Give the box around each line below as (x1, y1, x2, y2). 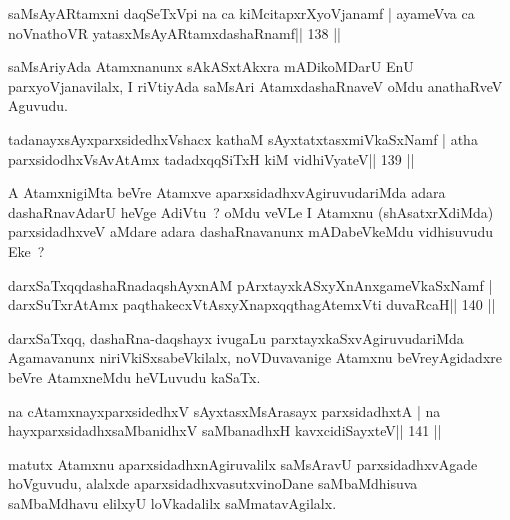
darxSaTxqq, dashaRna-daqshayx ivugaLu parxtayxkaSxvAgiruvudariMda (8, 327, 464, 348)
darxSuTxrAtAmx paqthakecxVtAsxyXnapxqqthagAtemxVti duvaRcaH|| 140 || (8, 294, 496, 315)
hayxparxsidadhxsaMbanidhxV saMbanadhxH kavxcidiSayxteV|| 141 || (8, 420, 442, 441)
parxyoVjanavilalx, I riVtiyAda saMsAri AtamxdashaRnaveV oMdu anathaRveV (8, 75, 503, 96)
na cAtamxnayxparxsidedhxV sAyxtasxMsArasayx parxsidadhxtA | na (8, 400, 441, 421)
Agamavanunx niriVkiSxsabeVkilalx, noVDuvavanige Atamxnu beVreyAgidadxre (8, 347, 502, 368)
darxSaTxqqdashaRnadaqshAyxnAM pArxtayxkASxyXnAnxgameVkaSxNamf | (8, 274, 493, 295)
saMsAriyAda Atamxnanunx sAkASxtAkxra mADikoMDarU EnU (8, 56, 414, 77)
